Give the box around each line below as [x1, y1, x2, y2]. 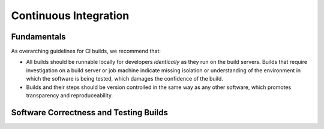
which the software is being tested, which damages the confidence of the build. [26, 75, 223, 82]
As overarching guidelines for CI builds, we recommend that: [11, 48, 161, 55]
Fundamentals [11, 32, 66, 42]
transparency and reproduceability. [26, 92, 113, 99]
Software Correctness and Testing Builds [11, 107, 168, 118]
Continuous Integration [11, 9, 130, 22]
